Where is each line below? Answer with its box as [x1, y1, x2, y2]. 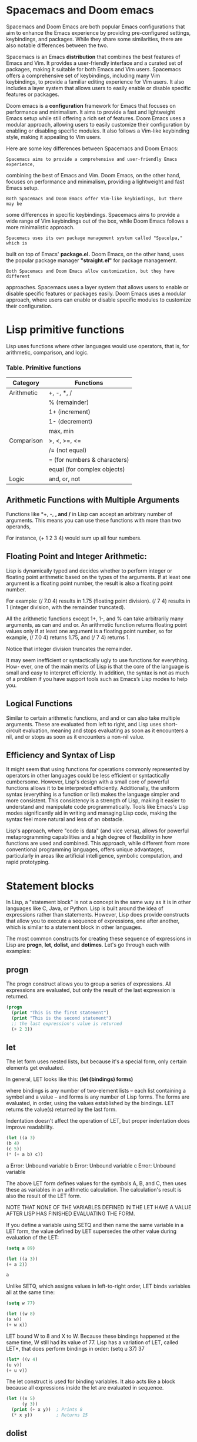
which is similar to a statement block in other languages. [6, 924, 142, 931]
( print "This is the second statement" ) [11, 1015, 112, 1021]
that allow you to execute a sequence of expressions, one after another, [6, 917, 180, 925]
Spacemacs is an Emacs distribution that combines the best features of [6, 53, 181, 60]
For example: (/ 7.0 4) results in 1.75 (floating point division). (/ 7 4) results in [6, 597, 191, 604]
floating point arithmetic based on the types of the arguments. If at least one [6, 573, 191, 580]
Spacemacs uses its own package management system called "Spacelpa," [6, 235, 183, 241]
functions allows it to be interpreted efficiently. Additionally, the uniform [6, 785, 179, 792]
